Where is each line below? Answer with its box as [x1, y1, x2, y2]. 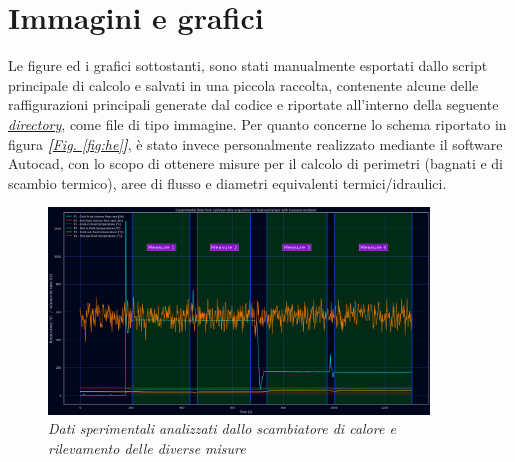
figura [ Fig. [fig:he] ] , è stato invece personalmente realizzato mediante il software [8, 133, 503, 154]
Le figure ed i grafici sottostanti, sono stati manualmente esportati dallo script [8, 55, 488, 76]
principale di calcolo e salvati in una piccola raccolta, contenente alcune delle [8, 74, 479, 95]
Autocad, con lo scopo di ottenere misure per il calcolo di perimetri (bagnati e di [8, 153, 504, 174]
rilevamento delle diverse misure [48, 438, 246, 459]
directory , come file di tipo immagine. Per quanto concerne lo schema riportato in [8, 113, 507, 134]
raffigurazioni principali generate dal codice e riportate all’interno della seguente [8, 94, 499, 115]
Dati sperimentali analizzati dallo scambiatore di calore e [48, 418, 396, 439]
